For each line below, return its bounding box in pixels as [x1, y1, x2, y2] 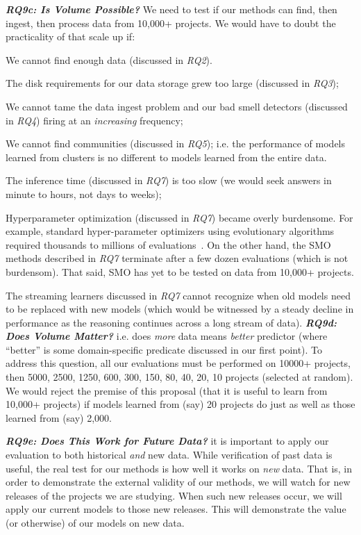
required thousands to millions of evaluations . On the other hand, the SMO [6, 237, 331, 252]
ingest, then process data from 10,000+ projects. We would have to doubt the [6, 15, 336, 30]
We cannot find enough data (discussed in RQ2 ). [6, 52, 212, 67]
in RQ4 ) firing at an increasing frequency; [6, 113, 183, 127]
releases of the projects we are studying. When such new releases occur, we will [6, 488, 342, 502]
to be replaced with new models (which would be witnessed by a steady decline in [6, 302, 354, 316]
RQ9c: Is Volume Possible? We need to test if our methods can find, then [6, 2, 337, 16]
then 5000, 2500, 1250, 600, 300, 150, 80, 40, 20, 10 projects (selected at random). [6, 370, 353, 384]
